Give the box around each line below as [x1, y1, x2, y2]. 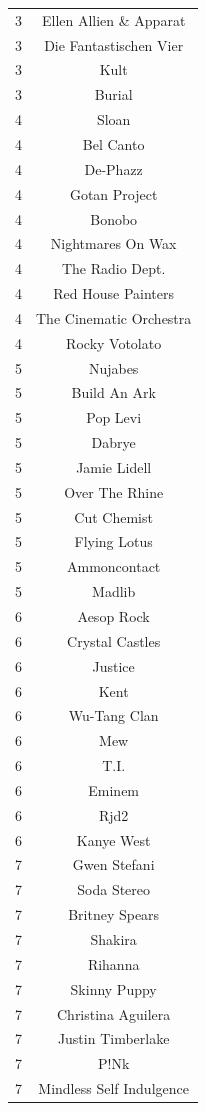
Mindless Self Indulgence [38, 1078, 189, 1099]
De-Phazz [84, 158, 143, 179]
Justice [92, 655, 135, 676]
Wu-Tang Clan [68, 705, 159, 726]
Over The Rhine [64, 481, 164, 502]
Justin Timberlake [57, 1028, 170, 1049]
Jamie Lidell [76, 456, 152, 477]
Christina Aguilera [56, 1003, 171, 1024]
